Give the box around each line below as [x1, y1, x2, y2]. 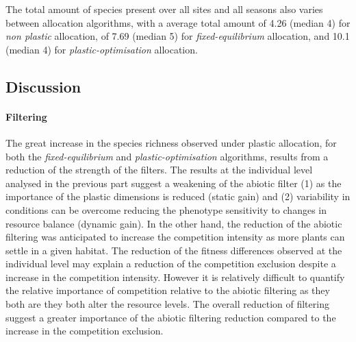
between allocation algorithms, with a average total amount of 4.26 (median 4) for [5, 15, 351, 29]
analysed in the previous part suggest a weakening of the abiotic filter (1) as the [5, 175, 342, 190]
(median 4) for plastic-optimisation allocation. [5, 42, 198, 56]
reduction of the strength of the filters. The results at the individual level [5, 162, 313, 177]
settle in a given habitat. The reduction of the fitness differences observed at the [5, 243, 342, 257]
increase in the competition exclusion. [5, 323, 164, 338]
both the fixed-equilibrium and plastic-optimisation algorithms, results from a [5, 149, 329, 163]
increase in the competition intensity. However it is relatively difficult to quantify [5, 269, 345, 284]
